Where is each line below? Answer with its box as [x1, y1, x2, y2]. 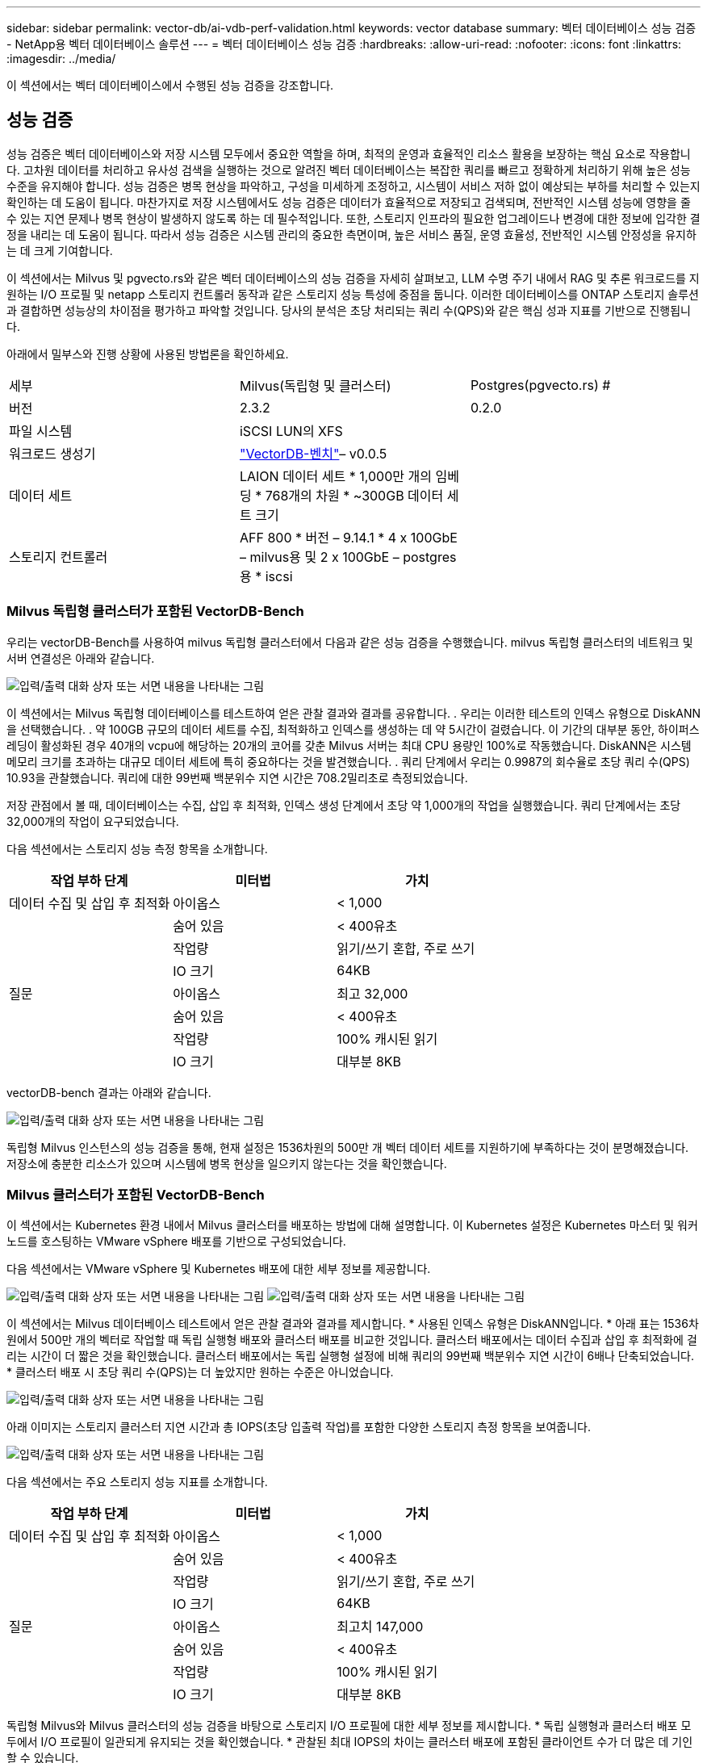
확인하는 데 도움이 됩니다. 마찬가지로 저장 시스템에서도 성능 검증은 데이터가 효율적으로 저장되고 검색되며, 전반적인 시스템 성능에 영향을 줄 [6, 195, 691, 209]
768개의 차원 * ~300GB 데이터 [265, 487, 444, 504]
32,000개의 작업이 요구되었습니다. [6, 814, 179, 828]
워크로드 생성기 [9, 445, 96, 462]
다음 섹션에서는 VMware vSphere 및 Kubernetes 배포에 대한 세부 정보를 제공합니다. [6, 1262, 431, 1276]
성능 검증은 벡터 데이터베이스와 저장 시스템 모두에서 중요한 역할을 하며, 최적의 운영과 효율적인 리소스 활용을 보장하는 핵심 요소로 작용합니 [6, 146, 691, 161]
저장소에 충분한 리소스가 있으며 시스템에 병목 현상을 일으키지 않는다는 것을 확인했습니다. [6, 1156, 447, 1170]
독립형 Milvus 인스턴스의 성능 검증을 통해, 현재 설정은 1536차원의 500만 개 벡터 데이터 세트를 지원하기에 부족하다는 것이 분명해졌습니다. [6, 1140, 689, 1154]
